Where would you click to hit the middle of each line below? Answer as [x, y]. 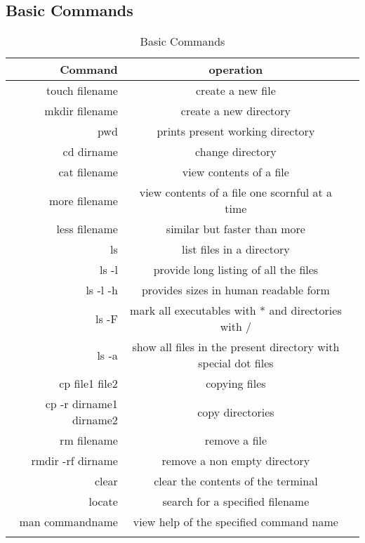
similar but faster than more [235, 229]
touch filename [82, 91]
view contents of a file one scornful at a [236, 192]
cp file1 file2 [88, 384]
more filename [84, 200]
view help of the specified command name [235, 522]
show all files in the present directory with [236, 347]
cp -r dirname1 [81, 404]
